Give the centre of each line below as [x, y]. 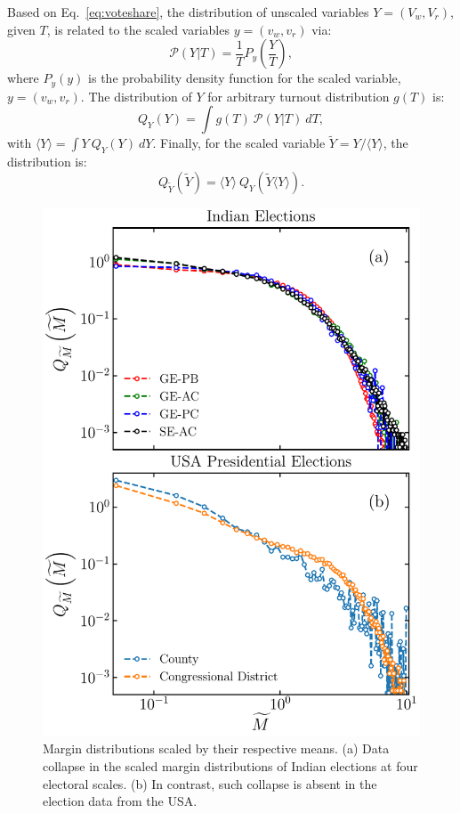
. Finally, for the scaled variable [239, 143]
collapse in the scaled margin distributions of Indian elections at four [230, 765]
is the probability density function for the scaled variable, [245, 78]
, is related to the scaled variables [138, 29]
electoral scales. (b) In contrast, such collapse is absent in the [210, 783]
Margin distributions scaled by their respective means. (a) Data [216, 748]
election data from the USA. [120, 801]
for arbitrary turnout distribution [299, 96]
